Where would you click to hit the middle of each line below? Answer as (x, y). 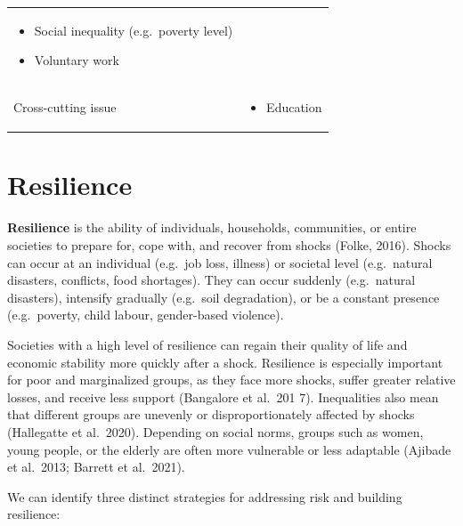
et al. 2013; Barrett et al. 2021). (96, 467)
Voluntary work (77, 60)
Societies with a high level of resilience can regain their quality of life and (207, 344)
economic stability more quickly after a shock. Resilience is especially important (225, 362)
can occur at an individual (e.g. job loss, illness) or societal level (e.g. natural (220, 262)
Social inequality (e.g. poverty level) (134, 30)
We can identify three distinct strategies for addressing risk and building (205, 496)
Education (294, 107)
